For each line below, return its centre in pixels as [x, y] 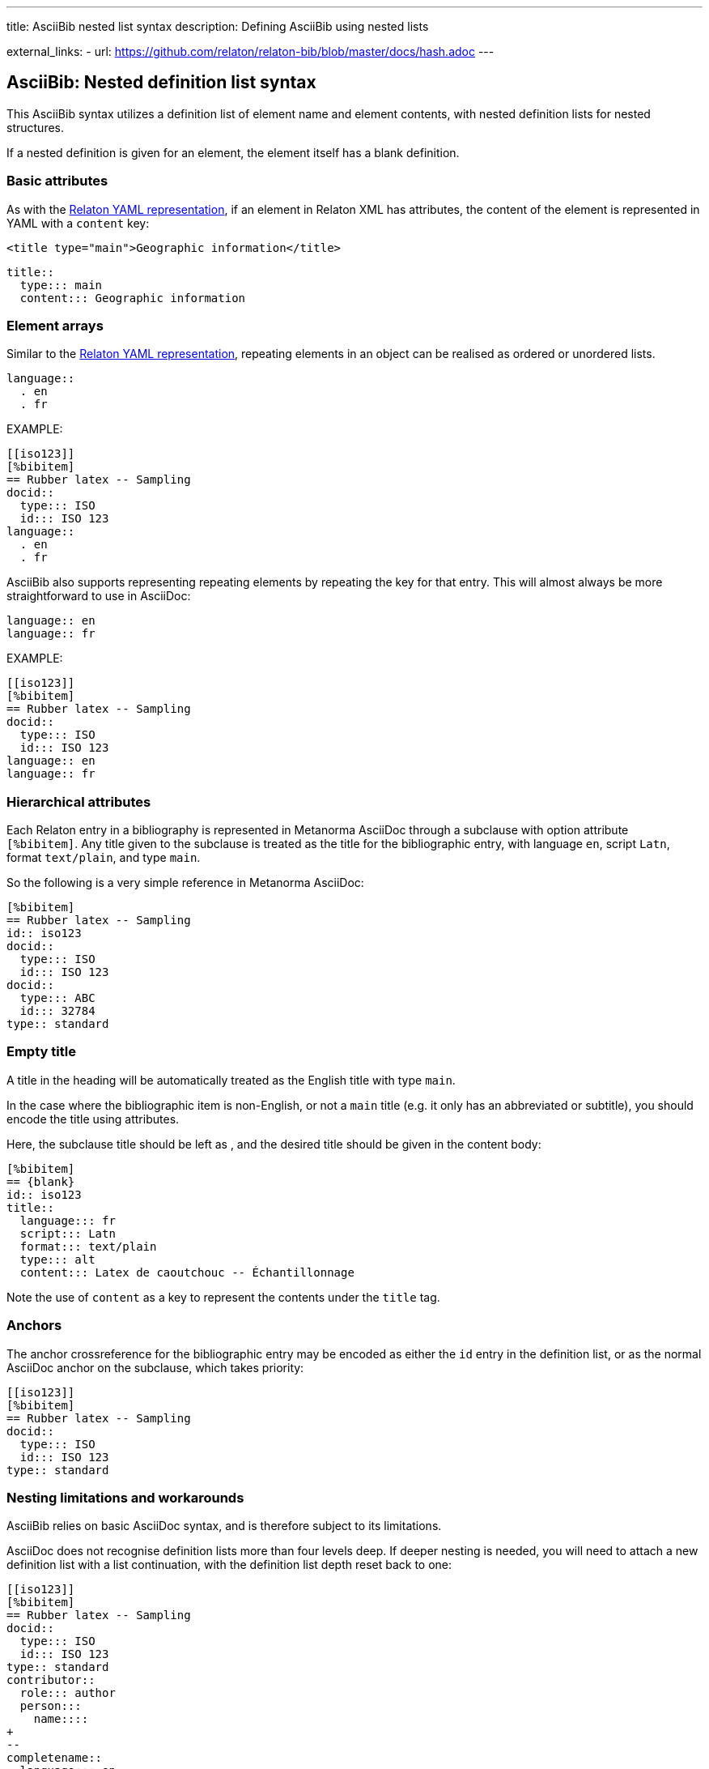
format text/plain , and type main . [104, 858]
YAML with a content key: [78, 223]
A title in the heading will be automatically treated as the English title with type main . [231, 1080]
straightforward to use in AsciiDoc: [99, 596]
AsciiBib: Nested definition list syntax [161, 83]
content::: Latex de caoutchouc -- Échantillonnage [187, 1272]
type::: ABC [57, 998]
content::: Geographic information [133, 298]
